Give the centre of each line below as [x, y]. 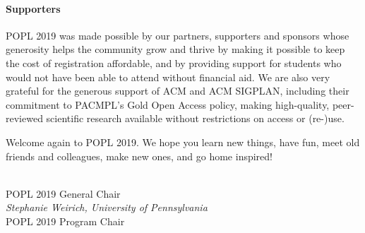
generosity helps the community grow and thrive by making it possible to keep [175, 49]
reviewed [24, 118]
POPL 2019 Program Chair [65, 221]
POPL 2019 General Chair [63, 193]
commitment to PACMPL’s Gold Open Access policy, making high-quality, [168, 104]
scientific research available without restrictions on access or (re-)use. [195, 118]
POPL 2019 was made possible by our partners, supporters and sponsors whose [178, 35]
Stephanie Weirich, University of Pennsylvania [107, 207]
